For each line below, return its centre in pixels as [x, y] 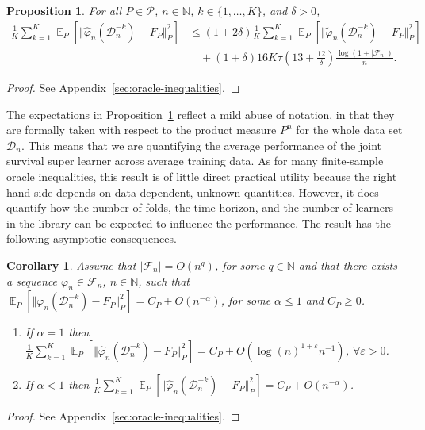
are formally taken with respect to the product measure [142, 130]
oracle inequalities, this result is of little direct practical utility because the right [202, 176]
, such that [164, 280]
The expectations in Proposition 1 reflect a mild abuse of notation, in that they [201, 114]
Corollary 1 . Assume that [71, 265]
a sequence [32, 280]
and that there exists [348, 265]
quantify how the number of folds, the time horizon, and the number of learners [200, 207]
